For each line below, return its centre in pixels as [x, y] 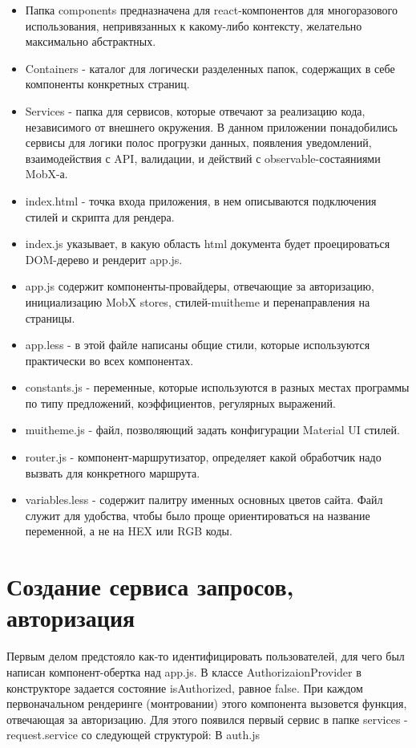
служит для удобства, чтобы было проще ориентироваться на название [198, 515]
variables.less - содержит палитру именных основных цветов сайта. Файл [204, 500]
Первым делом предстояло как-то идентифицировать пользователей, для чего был [206, 656]
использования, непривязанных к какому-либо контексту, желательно [194, 25]
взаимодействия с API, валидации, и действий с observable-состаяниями [203, 158]
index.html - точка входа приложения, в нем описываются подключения [201, 200]
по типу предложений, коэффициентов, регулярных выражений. [180, 402]
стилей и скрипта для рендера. [100, 216]
